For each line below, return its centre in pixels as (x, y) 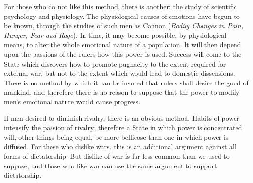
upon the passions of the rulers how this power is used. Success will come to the (123, 54)
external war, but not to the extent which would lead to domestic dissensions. (119, 73)
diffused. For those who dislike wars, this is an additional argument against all (120, 146)
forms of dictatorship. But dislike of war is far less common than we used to (117, 156)
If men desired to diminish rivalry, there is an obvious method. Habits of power (122, 118)
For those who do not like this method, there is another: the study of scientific (120, 6)
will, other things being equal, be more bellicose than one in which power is (116, 137)
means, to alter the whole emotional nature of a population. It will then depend (123, 44)
